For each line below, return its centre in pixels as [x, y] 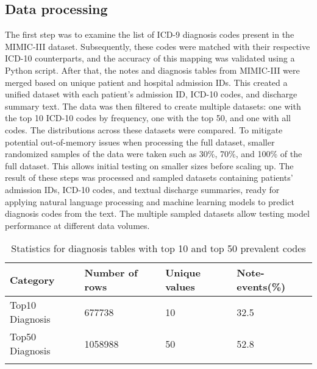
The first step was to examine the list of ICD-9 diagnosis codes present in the [150, 34]
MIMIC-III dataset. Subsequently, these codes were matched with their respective [158, 46]
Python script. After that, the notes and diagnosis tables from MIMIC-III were [152, 70]
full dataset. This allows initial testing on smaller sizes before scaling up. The [149, 165]
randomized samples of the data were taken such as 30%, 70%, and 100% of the [154, 154]
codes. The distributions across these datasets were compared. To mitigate [144, 129]
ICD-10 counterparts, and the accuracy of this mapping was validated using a [150, 58]
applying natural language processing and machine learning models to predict [150, 201]
